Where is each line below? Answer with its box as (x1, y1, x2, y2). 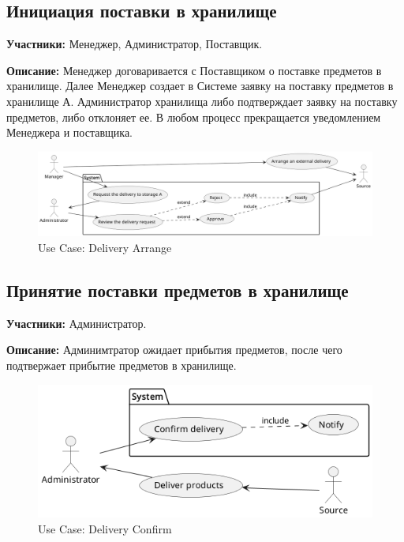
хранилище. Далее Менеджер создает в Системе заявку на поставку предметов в (6, 77, 394, 94)
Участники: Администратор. (6, 314, 147, 331)
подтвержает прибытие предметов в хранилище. (6, 357, 237, 373)
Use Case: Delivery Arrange (38, 239, 172, 256)
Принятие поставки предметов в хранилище (6, 278, 349, 302)
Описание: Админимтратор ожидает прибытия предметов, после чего (6, 341, 342, 358)
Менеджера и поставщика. (6, 124, 133, 141)
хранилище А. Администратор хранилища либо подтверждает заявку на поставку (6, 92, 398, 109)
